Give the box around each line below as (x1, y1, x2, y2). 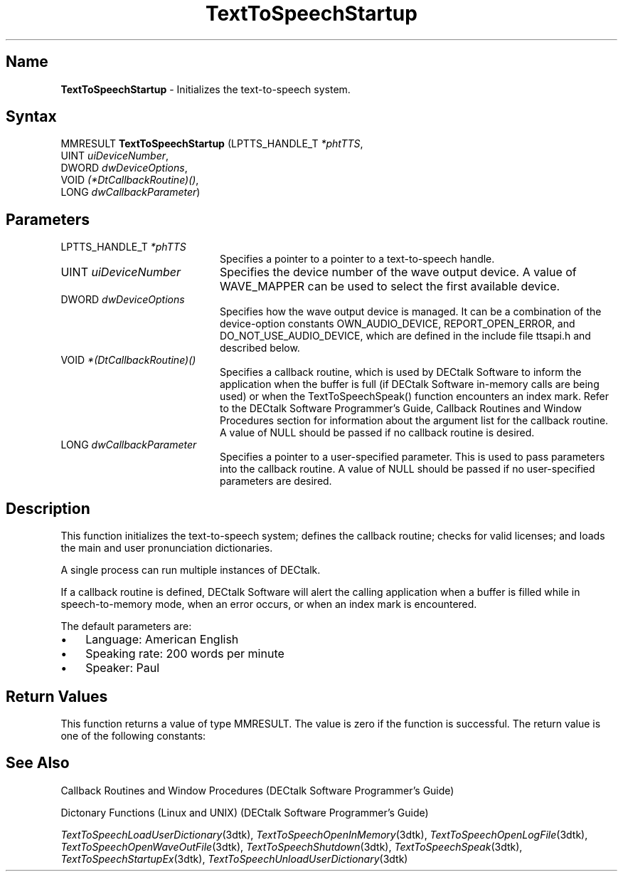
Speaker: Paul (85, 661, 160, 676)
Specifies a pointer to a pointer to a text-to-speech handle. (220, 253, 495, 266)
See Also (6, 754, 70, 772)
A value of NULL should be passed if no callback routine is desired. (220, 426, 535, 439)
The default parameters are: (60, 620, 192, 633)
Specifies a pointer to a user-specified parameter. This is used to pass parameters (220, 451, 605, 463)
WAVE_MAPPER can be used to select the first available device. (219, 279, 560, 294)
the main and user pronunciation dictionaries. (60, 542, 273, 555)
